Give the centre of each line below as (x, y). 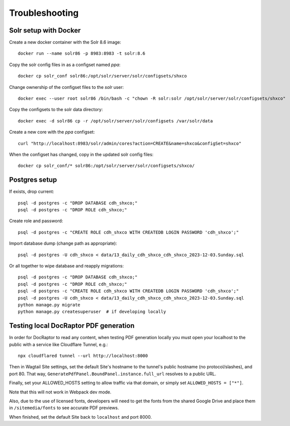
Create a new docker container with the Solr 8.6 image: (65, 42)
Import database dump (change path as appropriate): (63, 243)
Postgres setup (33, 180)
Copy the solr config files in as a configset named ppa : (65, 65)
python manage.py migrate (49, 305)
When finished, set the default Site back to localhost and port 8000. (81, 417)
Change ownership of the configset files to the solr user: (67, 87)
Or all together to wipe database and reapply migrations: (67, 266)
